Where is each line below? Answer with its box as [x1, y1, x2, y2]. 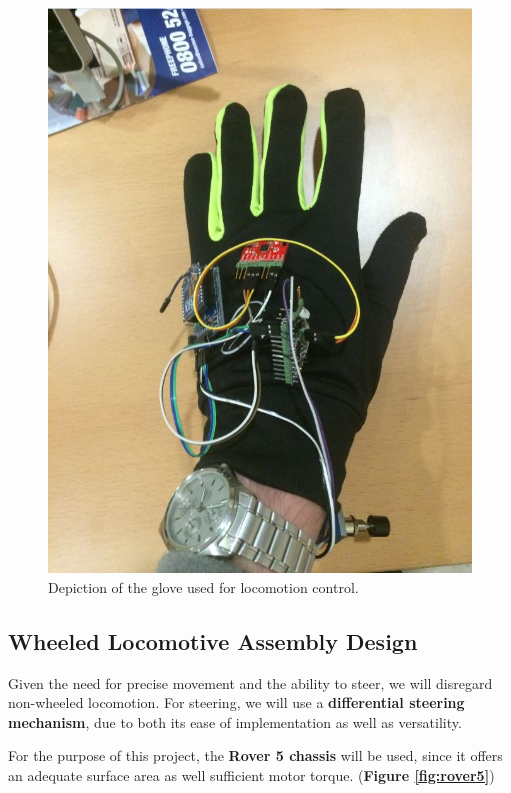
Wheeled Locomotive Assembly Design [8, 625, 418, 656]
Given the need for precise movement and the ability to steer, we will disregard [8, 672, 493, 693]
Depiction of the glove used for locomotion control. [48, 576, 359, 597]
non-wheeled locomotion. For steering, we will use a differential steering [8, 692, 465, 713]
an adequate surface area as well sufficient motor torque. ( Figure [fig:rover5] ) [8, 764, 495, 785]
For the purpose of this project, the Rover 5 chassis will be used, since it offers [8, 745, 503, 766]
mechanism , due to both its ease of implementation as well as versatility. [8, 711, 462, 732]
